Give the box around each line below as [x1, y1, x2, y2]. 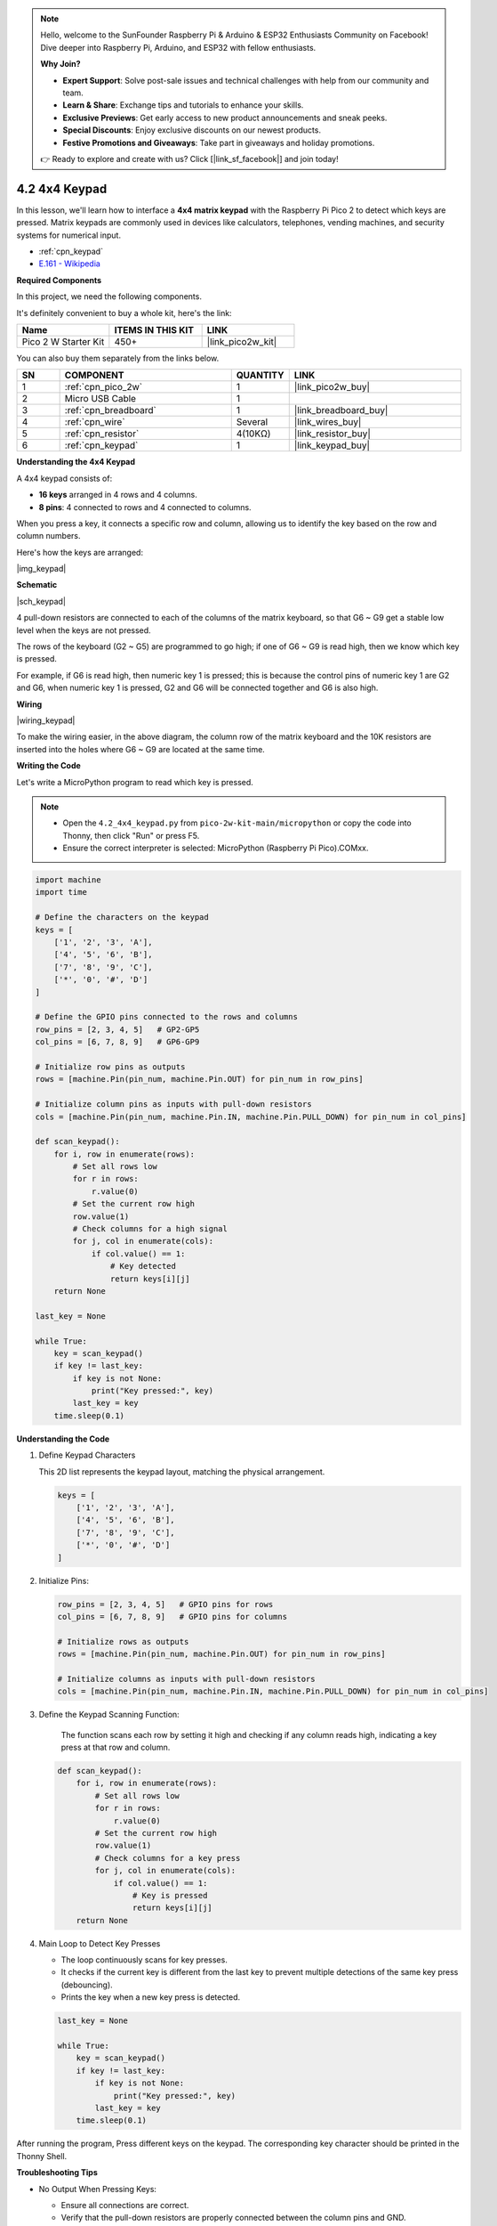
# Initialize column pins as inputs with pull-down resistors [35, 1100, 312, 1109]
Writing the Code [16, 760, 82, 771]
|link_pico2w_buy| [293, 381, 371, 394]
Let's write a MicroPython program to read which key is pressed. [16, 776, 253, 787]
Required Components [16, 274, 102, 285]
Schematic [16, 580, 58, 590]
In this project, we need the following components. [16, 291, 202, 302]
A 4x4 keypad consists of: [16, 473, 113, 483]
